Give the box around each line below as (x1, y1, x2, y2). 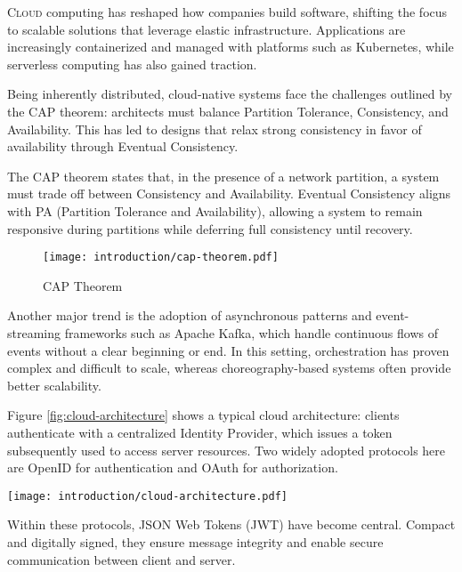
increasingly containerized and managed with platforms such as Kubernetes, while (7, 37, 454, 56)
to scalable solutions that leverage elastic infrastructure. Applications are (7, 20, 406, 38)
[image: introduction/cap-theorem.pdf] (43, 251, 279, 264)
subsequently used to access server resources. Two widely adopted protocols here (7, 440, 446, 459)
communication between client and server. (7, 550, 236, 568)
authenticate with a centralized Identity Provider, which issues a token (7, 423, 393, 441)
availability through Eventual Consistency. (7, 137, 239, 156)
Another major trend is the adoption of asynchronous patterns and (7, 306, 372, 325)
